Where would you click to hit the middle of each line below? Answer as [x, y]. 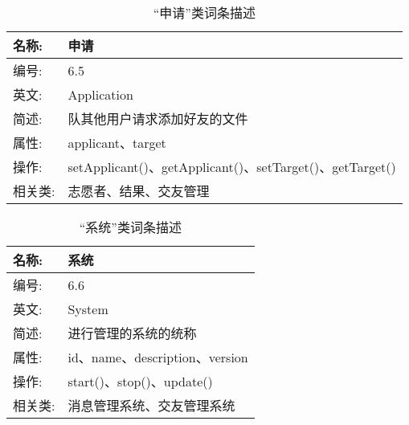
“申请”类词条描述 [204, 12]
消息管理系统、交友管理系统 [151, 405]
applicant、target [117, 143]
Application [100, 94]
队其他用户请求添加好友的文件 [158, 119]
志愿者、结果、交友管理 [139, 191]
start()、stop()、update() [140, 381]
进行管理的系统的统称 [132, 333]
